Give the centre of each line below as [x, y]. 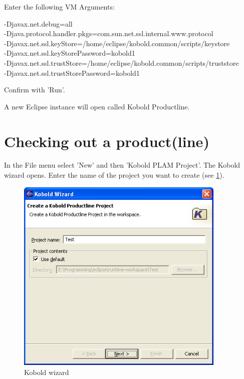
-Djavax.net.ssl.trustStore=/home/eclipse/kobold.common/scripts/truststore [121, 62]
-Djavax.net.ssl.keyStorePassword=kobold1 [70, 53]
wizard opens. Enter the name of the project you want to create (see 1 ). [114, 175]
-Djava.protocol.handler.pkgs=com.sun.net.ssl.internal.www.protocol [109, 33]
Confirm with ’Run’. [35, 90]
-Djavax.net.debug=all [38, 23]
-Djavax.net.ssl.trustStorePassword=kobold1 [72, 73]
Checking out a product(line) [107, 141]
